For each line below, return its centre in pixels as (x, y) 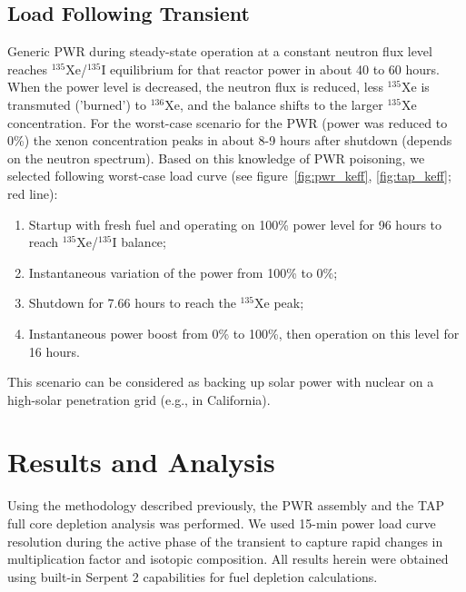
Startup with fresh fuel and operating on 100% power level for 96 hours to (235, 224)
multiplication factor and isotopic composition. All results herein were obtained (228, 559)
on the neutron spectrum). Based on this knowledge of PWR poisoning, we (216, 158)
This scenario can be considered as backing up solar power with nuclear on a (221, 382)
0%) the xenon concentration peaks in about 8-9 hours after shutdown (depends (230, 140)
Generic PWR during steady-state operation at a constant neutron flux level (220, 51)
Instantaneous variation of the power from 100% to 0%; (183, 272)
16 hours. (54, 351)
